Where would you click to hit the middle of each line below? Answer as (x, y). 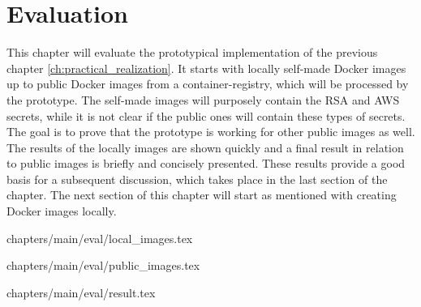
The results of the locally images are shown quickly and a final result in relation (205, 147)
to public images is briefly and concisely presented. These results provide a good (206, 163)
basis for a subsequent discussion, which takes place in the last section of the (197, 179)
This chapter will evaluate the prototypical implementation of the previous (192, 52)
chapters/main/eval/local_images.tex (100, 238)
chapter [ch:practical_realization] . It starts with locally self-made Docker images (206, 68)
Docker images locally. (62, 211)
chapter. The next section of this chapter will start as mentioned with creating (202, 195)
